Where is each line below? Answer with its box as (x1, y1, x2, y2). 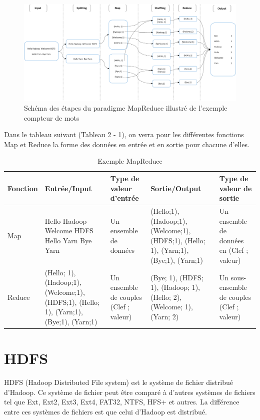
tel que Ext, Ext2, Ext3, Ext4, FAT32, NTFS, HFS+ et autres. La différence (4, 396, 239, 407)
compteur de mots (24, 112, 79, 123)
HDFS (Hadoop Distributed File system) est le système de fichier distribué (4, 376, 233, 387)
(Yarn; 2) (150, 311, 179, 321)
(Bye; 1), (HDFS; (150, 272, 203, 282)
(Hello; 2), (150, 291, 182, 302)
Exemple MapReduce (97, 156, 162, 166)
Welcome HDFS (44, 225, 93, 236)
